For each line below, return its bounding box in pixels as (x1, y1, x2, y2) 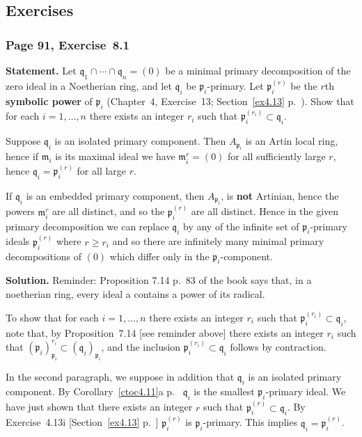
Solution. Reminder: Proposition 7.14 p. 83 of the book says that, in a (6, 273, 312, 287)
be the (290, 79, 317, 93)
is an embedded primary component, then (26, 188, 205, 202)
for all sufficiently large (228, 149, 326, 164)
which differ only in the (109, 248, 210, 263)
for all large (77, 164, 127, 178)
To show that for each (6, 310, 99, 324)
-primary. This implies (203, 415, 298, 429)
